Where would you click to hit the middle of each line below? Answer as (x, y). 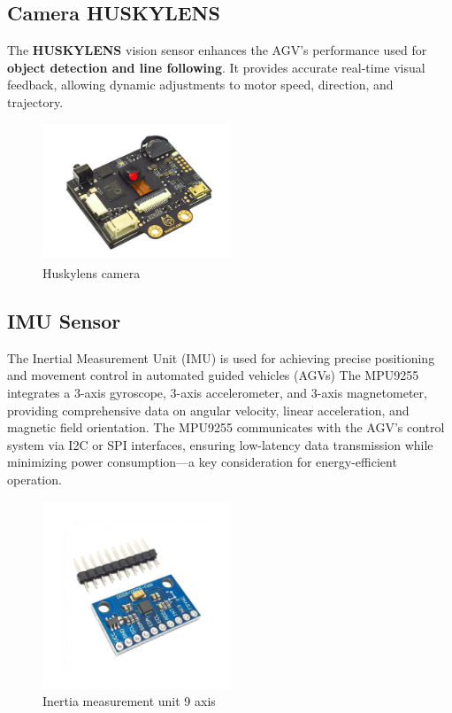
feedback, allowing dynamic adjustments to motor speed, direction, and (200, 85)
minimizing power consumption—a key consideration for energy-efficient (202, 462)
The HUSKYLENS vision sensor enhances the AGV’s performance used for (217, 50)
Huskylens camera (92, 273)
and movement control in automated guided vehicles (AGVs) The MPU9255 (213, 375)
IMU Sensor (64, 321)
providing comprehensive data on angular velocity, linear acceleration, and (208, 410)
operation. (34, 479)
